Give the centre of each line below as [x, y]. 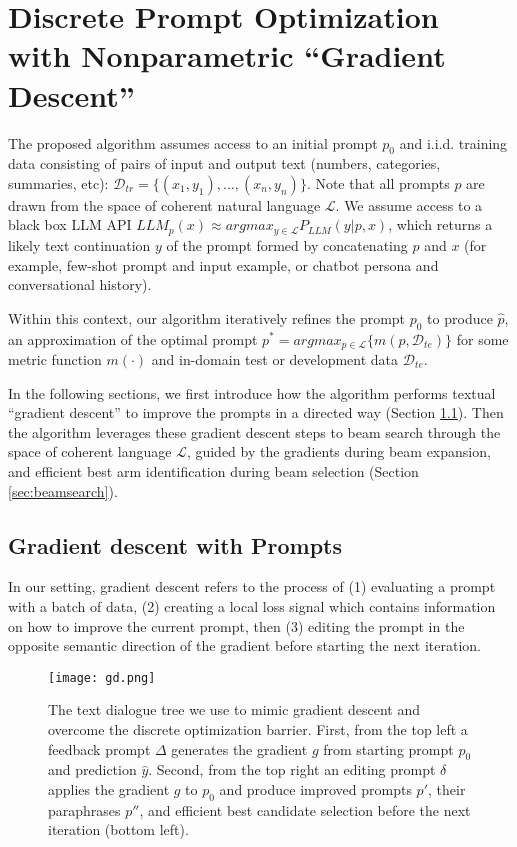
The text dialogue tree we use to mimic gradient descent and [234, 709]
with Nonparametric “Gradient [227, 55]
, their [447, 788]
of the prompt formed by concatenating [287, 244]
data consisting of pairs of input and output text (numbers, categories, [224, 163]
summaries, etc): [58, 182]
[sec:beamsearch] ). [63, 490]
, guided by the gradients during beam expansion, [338, 451]
